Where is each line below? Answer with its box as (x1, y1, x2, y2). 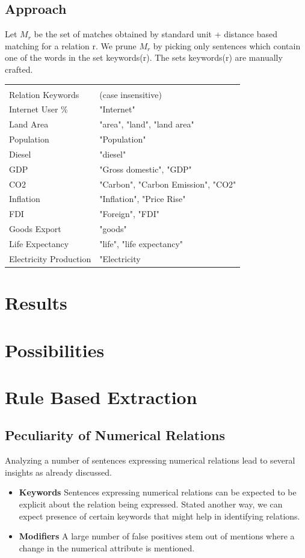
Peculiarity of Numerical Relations (5, 426, 225, 444)
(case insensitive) (99, 88, 162, 100)
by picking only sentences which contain (153, 39, 301, 52)
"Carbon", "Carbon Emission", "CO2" (99, 177, 236, 190)
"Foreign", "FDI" (99, 207, 159, 220)
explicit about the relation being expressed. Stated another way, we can (19, 498, 283, 510)
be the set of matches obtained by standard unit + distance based (34, 28, 278, 40)
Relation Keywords (9, 88, 79, 100)
